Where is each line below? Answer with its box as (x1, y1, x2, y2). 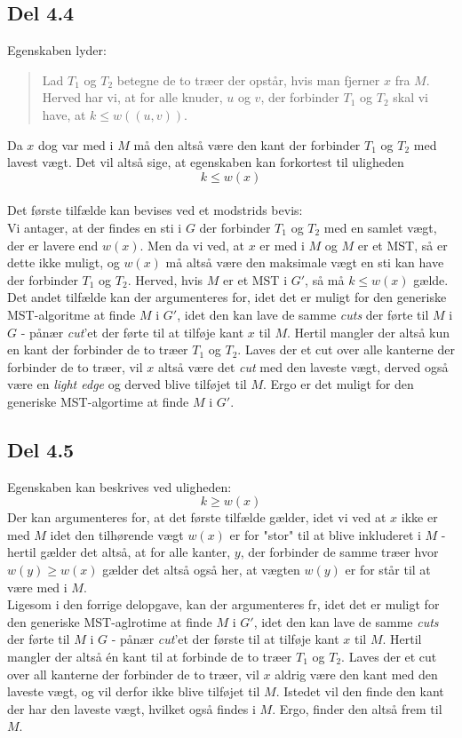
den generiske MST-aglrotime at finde (7, 612, 212, 631)
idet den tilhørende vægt (50, 525, 184, 544)
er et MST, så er (357, 235, 448, 254)
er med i (259, 235, 305, 254)
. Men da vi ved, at (139, 235, 245, 254)
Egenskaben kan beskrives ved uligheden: (7, 477, 232, 496)
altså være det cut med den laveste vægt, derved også (157, 357, 449, 376)
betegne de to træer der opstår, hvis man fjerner (116, 70, 380, 89)
